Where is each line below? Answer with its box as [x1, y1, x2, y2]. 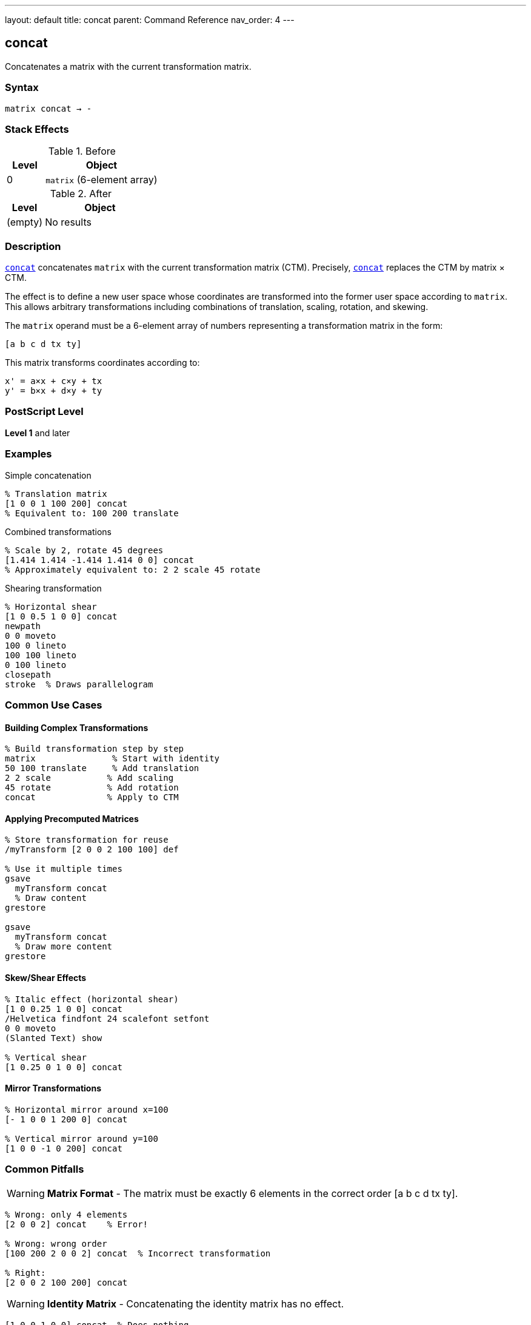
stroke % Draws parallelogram [5, 679, 153, 689]
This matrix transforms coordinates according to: [5, 357, 200, 368]
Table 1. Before [48, 145, 116, 158]
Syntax [5, 81, 39, 94]
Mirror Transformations [5, 1083, 101, 1094]
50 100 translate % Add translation [5, 763, 199, 774]
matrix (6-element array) [45, 174, 158, 186]
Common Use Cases [5, 698, 102, 711]
